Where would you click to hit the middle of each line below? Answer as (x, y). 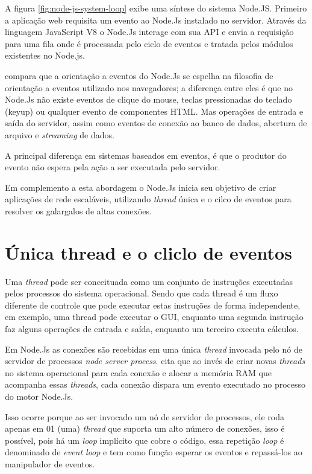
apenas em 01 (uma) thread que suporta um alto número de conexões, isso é (145, 428)
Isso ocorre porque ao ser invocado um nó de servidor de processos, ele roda (145, 416)
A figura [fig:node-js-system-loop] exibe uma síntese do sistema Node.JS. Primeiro (156, 8)
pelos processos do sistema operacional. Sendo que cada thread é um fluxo (142, 293)
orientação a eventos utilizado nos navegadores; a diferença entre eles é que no (149, 87)
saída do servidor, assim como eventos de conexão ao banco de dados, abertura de (156, 123)
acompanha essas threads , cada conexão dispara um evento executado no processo (155, 384)
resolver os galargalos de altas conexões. (78, 210)
